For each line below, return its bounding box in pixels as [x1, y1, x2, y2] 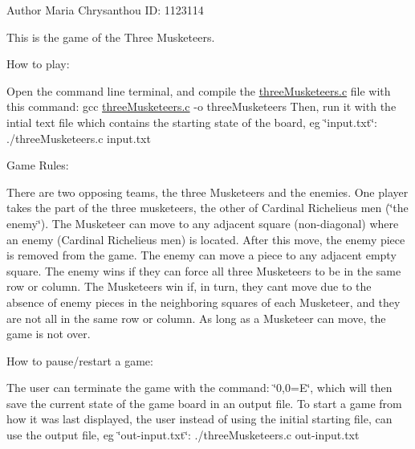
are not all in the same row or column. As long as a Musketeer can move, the [6, 309, 386, 326]
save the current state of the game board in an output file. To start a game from [6, 394, 402, 411]
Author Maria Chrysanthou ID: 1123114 [6, 2, 204, 18]
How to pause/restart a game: [6, 352, 153, 369]
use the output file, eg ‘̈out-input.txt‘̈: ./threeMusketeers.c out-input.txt [6, 427, 360, 443]
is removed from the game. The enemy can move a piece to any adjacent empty [6, 247, 397, 263]
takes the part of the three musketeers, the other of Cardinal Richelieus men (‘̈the [6, 199, 409, 216]
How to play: [6, 55, 70, 72]
